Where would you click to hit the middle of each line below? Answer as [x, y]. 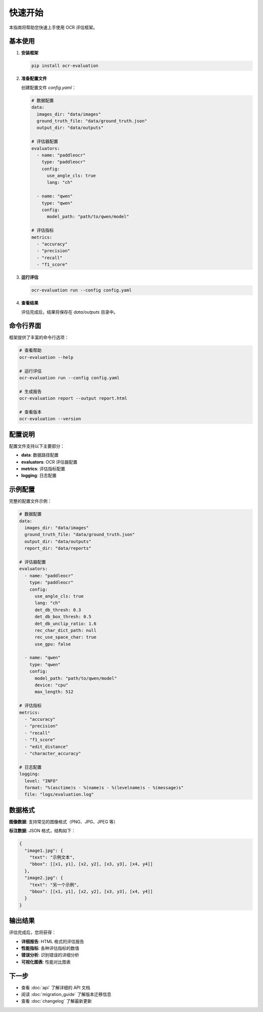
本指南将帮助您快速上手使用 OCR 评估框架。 [53, 27]
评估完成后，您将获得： [32, 932]
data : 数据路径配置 [40, 455]
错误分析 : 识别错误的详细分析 [50, 955]
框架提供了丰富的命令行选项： [39, 338]
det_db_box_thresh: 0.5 [63, 617]
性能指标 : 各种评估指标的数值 [50, 948]
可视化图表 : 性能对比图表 [46, 962]
